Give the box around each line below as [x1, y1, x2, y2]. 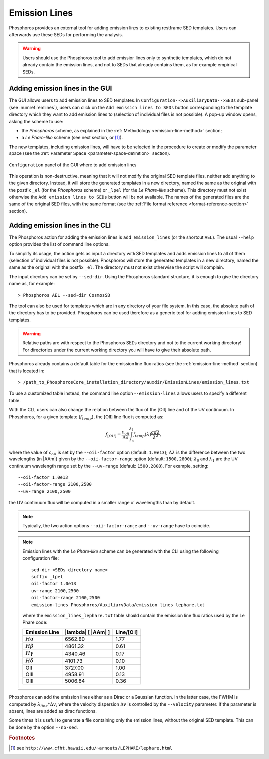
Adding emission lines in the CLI [9, 221, 111, 229]
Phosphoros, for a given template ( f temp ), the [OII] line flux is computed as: [9, 414, 164, 421]
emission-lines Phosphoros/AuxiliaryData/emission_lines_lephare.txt [31, 602, 205, 607]
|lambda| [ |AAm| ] [65, 628, 110, 635]
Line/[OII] [115, 628, 138, 635]
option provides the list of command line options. [9, 241, 110, 247]
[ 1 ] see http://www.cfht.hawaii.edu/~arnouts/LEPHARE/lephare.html [10, 745, 173, 751]
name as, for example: [9, 281, 55, 287]
